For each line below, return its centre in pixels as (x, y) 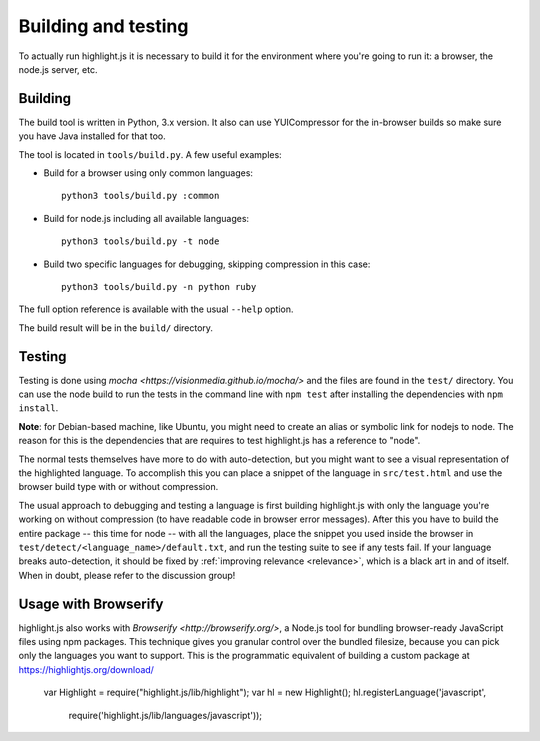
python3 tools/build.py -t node (140, 241)
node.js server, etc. (58, 69)
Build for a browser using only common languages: (148, 173)
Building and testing (103, 26)
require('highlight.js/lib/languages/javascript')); (165, 715)
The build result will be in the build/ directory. (116, 327)
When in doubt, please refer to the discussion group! (127, 575)
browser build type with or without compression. (118, 487)
